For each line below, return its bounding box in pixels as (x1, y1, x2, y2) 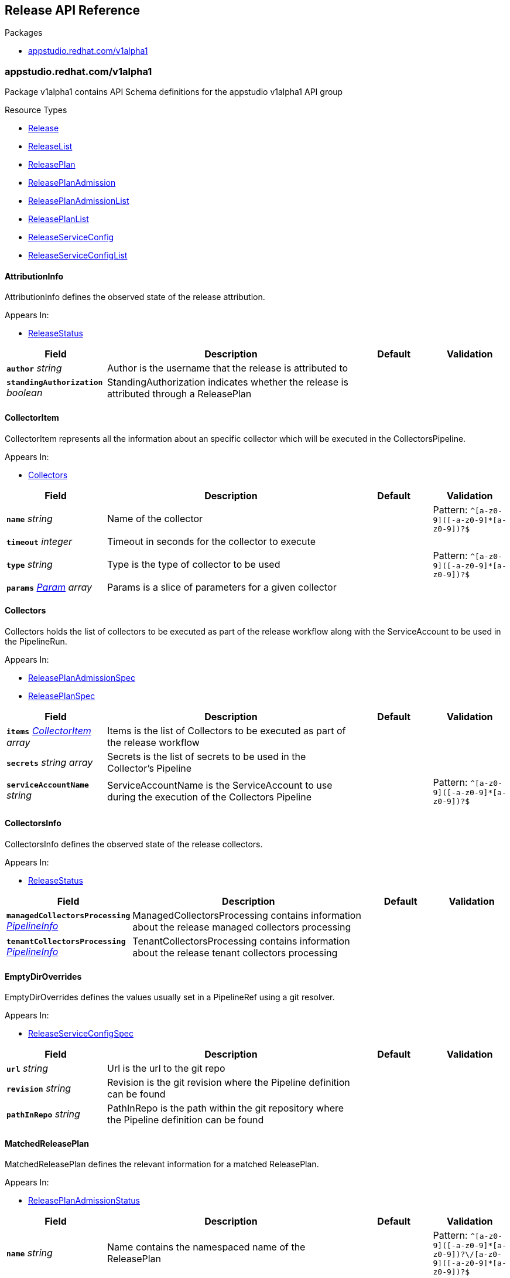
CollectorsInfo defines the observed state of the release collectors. (5, 839, 263, 850)
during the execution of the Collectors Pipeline (107, 790, 312, 803)
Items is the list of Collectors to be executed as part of (107, 724, 346, 737)
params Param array (6, 581, 92, 593)
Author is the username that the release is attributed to (107, 362, 348, 374)
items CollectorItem (6, 724, 91, 737)
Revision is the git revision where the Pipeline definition (107, 1076, 350, 1089)
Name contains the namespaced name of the (107, 1241, 306, 1253)
